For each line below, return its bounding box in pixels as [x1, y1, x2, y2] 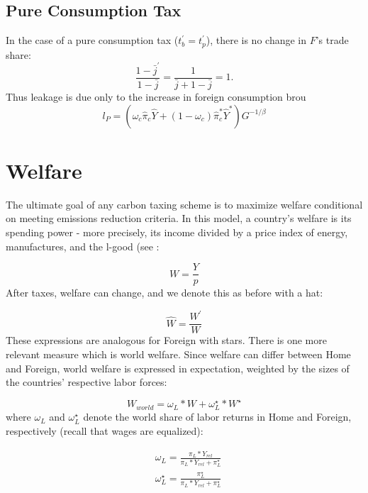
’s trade [316, 33, 349, 48]
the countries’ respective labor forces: [6, 375, 167, 389]
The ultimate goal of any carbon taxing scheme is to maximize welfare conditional [6, 196, 363, 211]
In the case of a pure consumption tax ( [6, 33, 179, 48]
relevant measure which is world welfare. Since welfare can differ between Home [6, 347, 351, 361]
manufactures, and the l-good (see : [6, 238, 160, 253]
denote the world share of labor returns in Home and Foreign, [83, 409, 352, 424]
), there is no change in [206, 33, 307, 48]
